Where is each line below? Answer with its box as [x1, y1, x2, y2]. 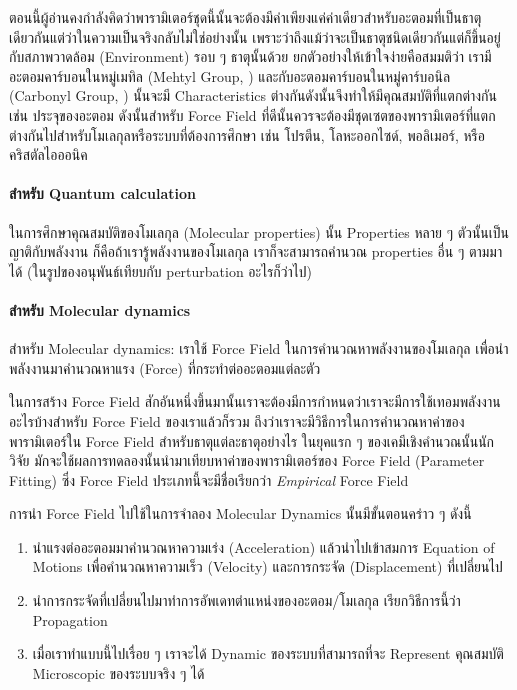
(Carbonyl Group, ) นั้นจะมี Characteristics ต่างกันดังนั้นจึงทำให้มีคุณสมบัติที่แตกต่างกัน [9, 85, 497, 106]
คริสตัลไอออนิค [9, 144, 88, 165]
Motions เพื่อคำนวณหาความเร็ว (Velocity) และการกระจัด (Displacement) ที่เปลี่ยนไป [32, 556, 503, 577]
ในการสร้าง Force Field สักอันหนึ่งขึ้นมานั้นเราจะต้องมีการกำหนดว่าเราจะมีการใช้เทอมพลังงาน [9, 391, 501, 412]
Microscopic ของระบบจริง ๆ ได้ [32, 662, 205, 683]
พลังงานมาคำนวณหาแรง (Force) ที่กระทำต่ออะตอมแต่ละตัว [9, 357, 321, 378]
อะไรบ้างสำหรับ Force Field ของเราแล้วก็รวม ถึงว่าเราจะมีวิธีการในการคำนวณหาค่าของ [9, 410, 465, 431]
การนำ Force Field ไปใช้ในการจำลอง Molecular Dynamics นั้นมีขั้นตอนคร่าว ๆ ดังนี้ [9, 503, 472, 524]
